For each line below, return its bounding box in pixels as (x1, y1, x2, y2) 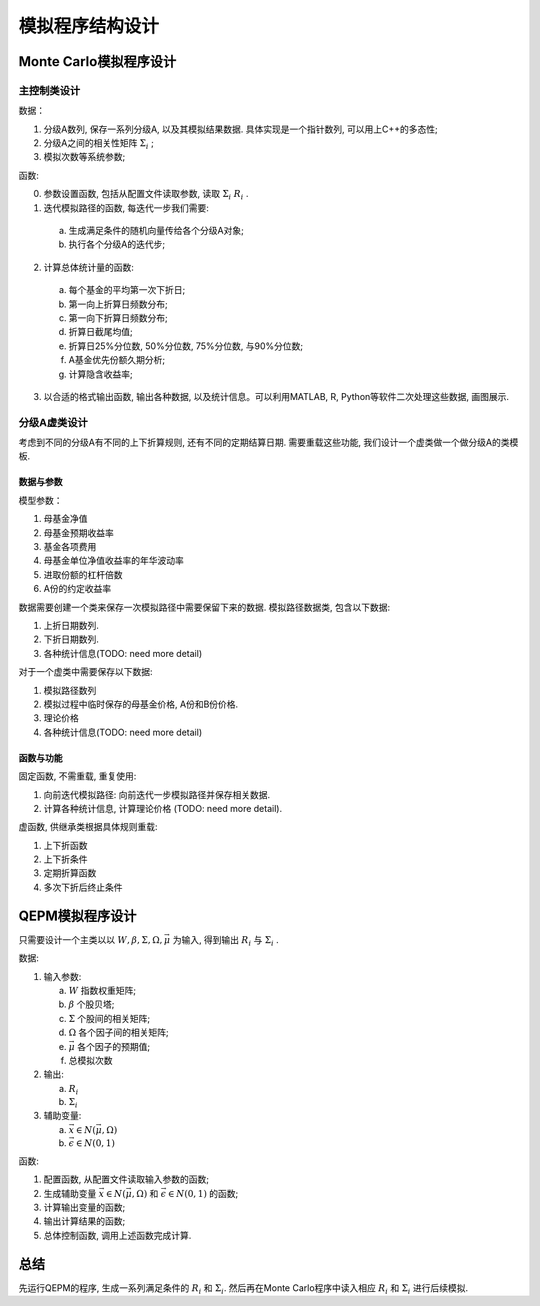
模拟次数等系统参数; (43, 151, 126, 163)
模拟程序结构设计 (18, 15, 160, 37)
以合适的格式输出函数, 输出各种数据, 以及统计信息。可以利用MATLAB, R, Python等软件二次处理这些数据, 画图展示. (43, 390, 510, 402)
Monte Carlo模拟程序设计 (18, 53, 177, 70)
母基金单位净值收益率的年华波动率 (43, 555, 184, 567)
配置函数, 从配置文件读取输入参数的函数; (43, 1173, 210, 1185)
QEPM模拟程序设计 (18, 907, 137, 924)
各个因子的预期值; (76, 1040, 151, 1052)
